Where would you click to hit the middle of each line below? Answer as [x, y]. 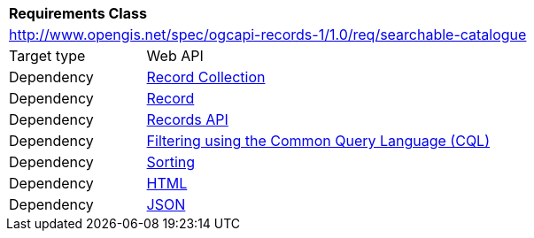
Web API [175, 56]
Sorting [171, 162]
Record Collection [206, 77]
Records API [187, 119]
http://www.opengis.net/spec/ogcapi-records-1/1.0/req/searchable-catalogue [268, 35]
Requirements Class [78, 13]
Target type [47, 56]
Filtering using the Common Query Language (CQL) [318, 141]
